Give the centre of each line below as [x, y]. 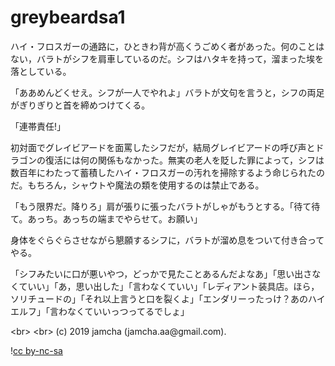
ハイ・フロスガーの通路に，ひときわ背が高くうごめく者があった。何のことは [167, 46]
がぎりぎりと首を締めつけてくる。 [80, 105]
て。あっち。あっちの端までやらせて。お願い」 [106, 218]
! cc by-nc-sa [36, 350]
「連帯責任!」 [38, 126]
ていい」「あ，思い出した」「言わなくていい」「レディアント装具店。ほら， [169, 286]
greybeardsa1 [68, 17]
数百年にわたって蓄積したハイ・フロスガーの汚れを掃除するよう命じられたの [168, 172]
